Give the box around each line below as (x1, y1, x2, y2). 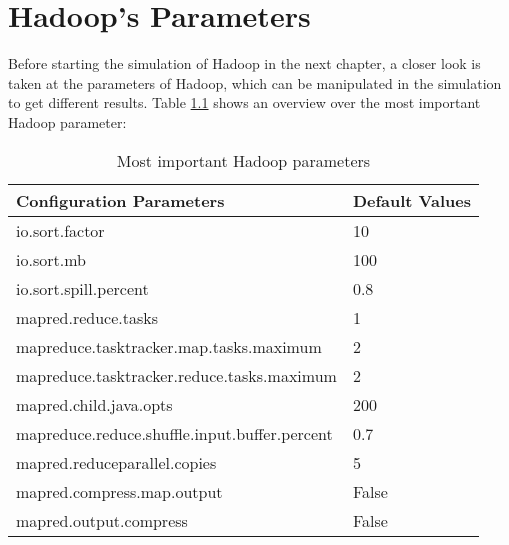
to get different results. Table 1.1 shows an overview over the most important (8, 92, 481, 113)
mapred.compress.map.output (16, 479, 223, 503)
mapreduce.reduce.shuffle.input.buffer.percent (16, 421, 333, 445)
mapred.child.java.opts (16, 392, 173, 416)
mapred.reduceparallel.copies (16, 450, 217, 474)
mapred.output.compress (16, 508, 188, 532)
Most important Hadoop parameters (116, 148, 371, 172)
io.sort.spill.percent (16, 276, 149, 300)
